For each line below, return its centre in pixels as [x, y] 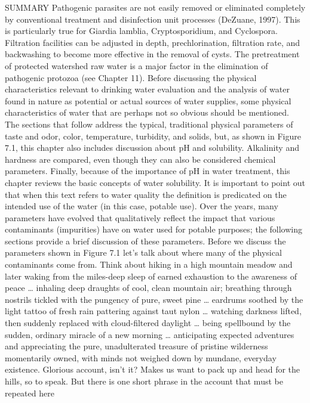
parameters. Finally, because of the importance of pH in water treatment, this [148, 171]
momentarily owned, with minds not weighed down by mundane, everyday [141, 357]
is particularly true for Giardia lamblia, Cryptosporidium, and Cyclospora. [141, 31]
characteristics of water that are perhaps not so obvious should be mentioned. [147, 112]
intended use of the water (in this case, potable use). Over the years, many [142, 206]
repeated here [30, 393]
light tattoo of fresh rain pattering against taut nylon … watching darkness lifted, [153, 311]
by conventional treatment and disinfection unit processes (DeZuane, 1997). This [153, 19]
